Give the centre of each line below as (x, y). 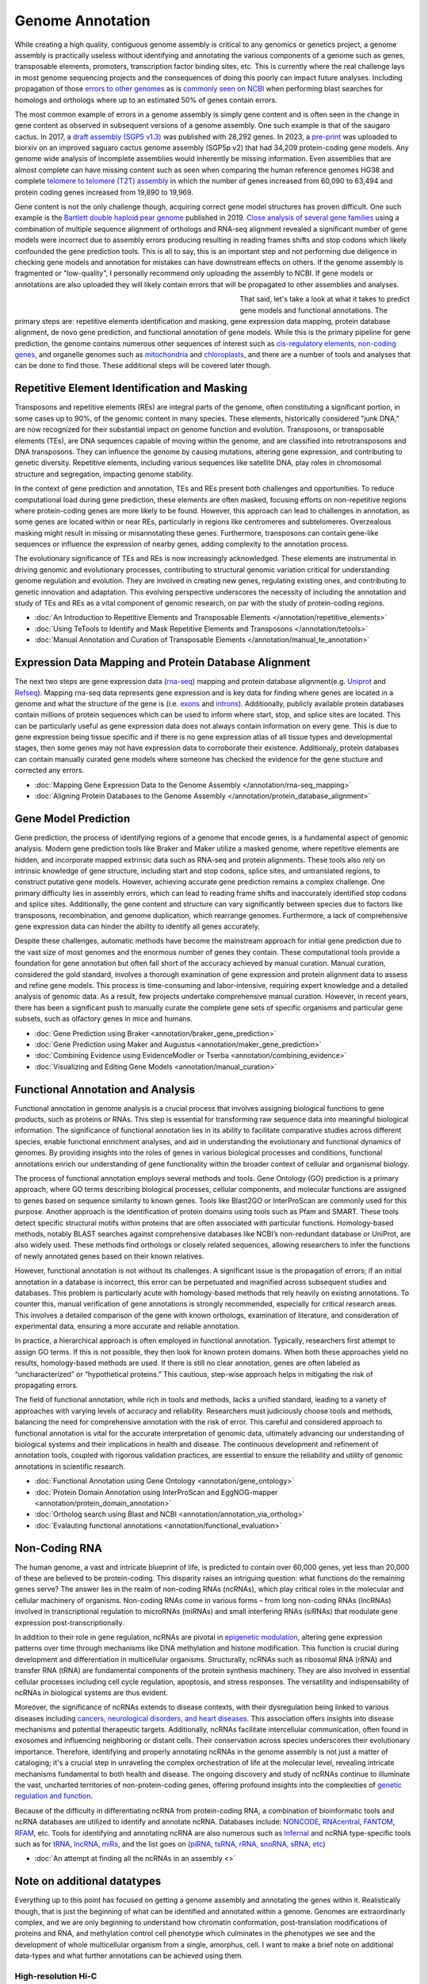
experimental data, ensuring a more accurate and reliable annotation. (128, 1326)
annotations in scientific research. (70, 1466)
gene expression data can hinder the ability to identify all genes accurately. (138, 927)
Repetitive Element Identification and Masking (131, 388)
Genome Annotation (82, 21)
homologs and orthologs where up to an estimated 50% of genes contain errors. (146, 100)
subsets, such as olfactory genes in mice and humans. (104, 1019)
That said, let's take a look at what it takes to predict (325, 299)
